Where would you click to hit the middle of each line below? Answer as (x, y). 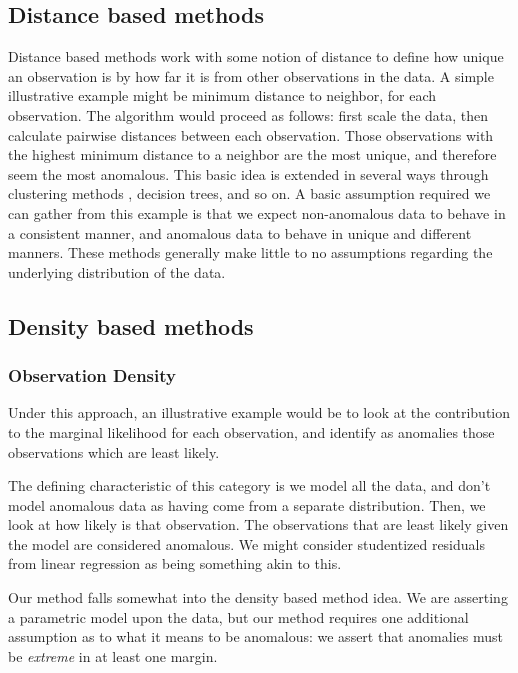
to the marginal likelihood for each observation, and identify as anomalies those (251, 431)
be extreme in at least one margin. (113, 655)
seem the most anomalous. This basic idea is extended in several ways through (248, 173)
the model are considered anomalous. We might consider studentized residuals (246, 543)
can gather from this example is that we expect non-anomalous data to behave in (257, 212)
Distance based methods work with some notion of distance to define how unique (256, 56)
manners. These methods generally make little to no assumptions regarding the (250, 252)
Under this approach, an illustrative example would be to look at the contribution (259, 412)
